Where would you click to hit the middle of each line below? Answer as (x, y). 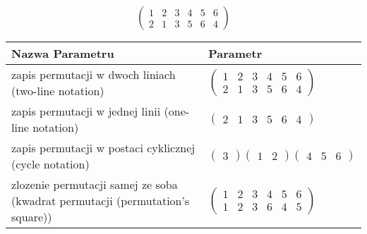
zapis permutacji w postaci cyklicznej (103, 148)
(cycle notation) (50, 164)
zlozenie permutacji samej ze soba (95, 185)
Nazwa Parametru (63, 54)
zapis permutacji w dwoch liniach (94, 75)
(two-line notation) (58, 91)
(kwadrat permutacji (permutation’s (101, 201)
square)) (32, 217)
